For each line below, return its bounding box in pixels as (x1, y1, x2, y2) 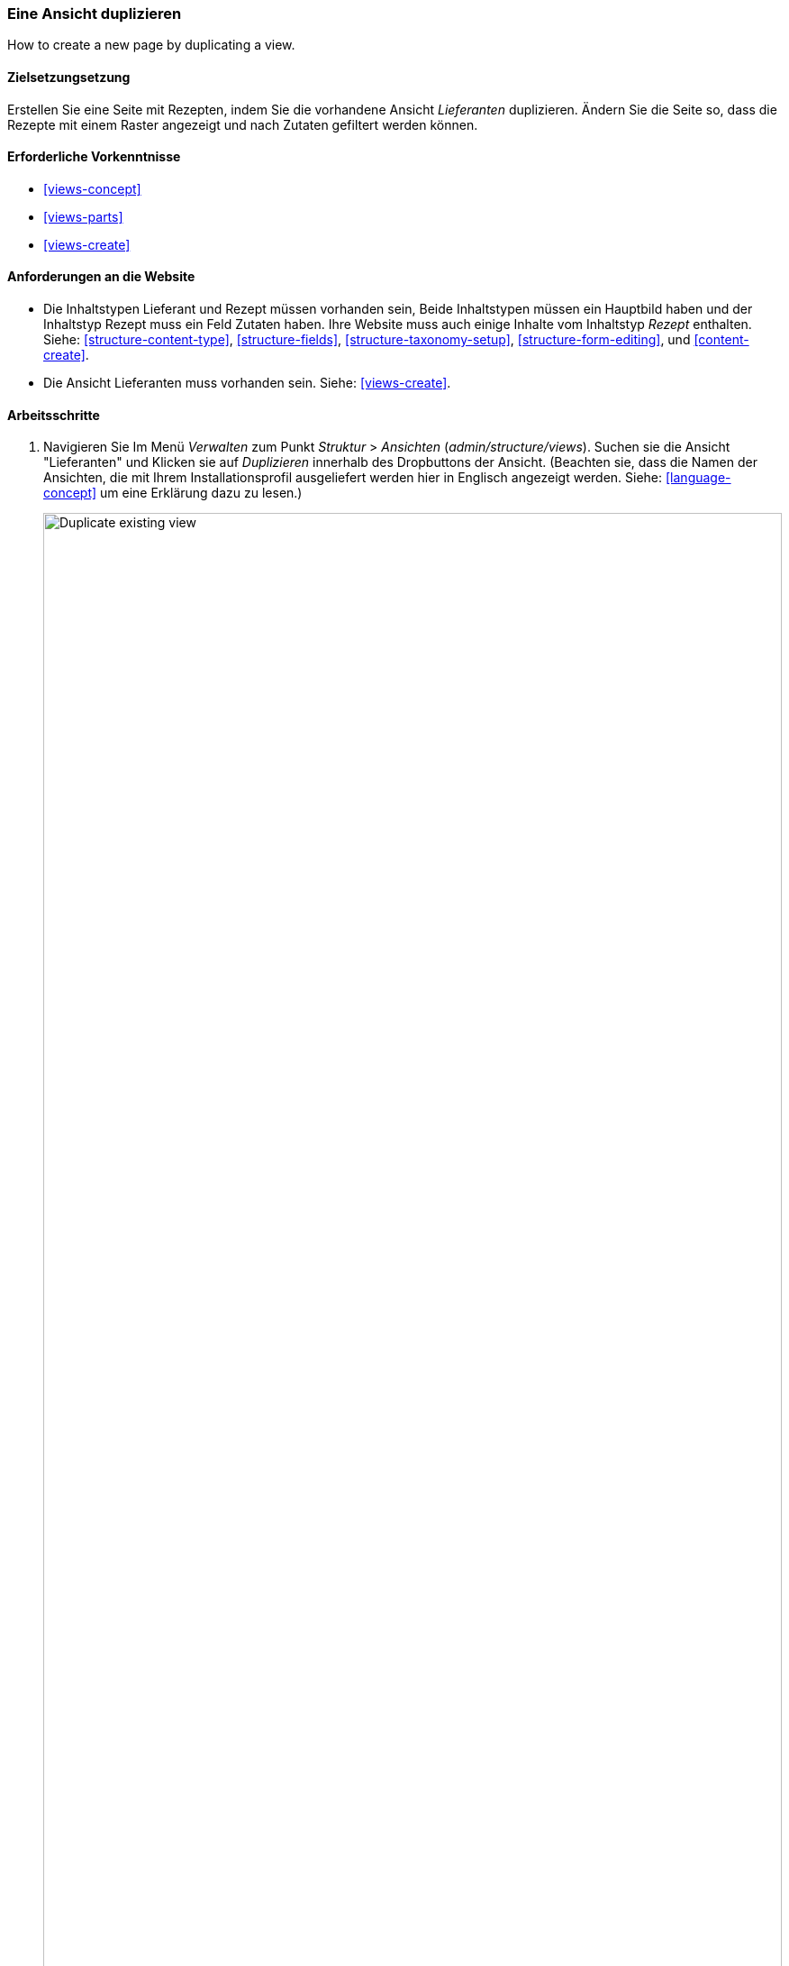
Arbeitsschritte (7, 407, 100, 423)
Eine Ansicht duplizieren (7, 5, 182, 23)
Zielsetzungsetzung (7, 69, 131, 85)
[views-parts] (43, 208, 123, 224)
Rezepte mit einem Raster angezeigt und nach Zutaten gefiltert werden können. (7, 116, 478, 133)
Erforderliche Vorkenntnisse (7, 149, 181, 165)
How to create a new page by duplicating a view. (7, 37, 295, 53)
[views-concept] (43, 180, 141, 197)
